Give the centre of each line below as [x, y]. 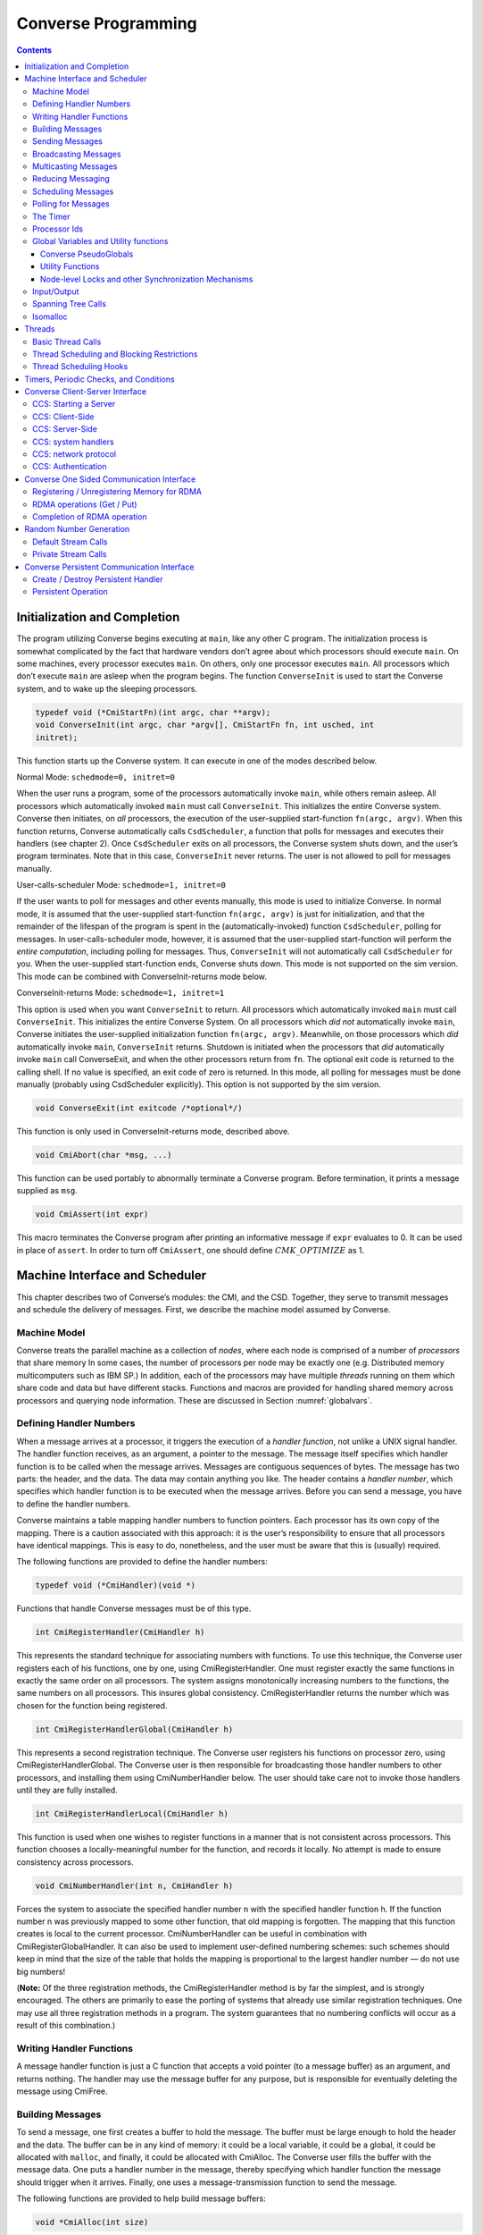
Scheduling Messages [73, 191]
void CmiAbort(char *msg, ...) [104, 1155]
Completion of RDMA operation [90, 517]
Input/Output [56, 291]
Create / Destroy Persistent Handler [98, 579]
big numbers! [41, 1971]
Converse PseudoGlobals [87, 254]
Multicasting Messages [75, 166]
